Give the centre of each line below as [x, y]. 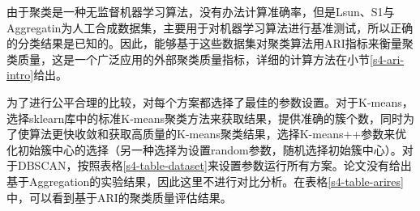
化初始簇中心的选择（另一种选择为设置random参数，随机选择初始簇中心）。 [204, 149]
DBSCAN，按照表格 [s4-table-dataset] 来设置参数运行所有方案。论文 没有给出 [214, 165]
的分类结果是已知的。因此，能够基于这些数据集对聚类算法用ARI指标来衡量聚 [210, 43]
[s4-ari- [387, 59]
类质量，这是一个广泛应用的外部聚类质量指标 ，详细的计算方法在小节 [188, 59]
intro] [20, 75]
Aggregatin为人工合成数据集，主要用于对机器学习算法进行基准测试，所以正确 [210, 27]
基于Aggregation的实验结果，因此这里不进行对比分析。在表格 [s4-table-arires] [205, 181]
